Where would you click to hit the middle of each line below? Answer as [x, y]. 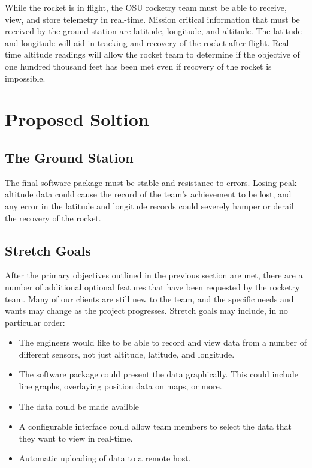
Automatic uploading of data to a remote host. [105, 458]
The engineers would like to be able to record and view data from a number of [163, 342]
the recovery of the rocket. [53, 217]
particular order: [35, 322]
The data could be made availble [79, 406]
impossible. [25, 78]
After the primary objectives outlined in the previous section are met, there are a [154, 275]
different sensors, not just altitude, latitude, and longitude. [127, 354]
